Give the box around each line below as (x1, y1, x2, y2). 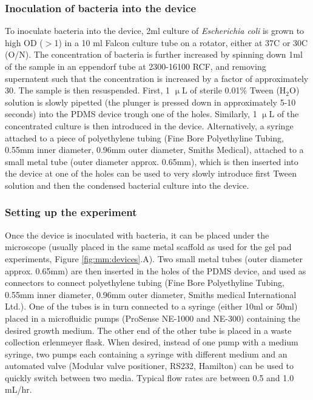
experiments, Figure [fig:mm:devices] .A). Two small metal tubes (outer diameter (5, 252, 303, 265)
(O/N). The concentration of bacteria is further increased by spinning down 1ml (5, 48, 303, 61)
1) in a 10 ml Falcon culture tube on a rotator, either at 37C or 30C (54, 36, 308, 49)
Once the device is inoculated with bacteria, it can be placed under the (5, 228, 269, 241)
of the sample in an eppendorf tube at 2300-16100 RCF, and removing (5, 60, 266, 72)
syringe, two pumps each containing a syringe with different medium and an (5, 347, 288, 360)
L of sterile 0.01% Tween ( (181, 84, 280, 97)
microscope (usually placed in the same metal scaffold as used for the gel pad (5, 240, 292, 253)
